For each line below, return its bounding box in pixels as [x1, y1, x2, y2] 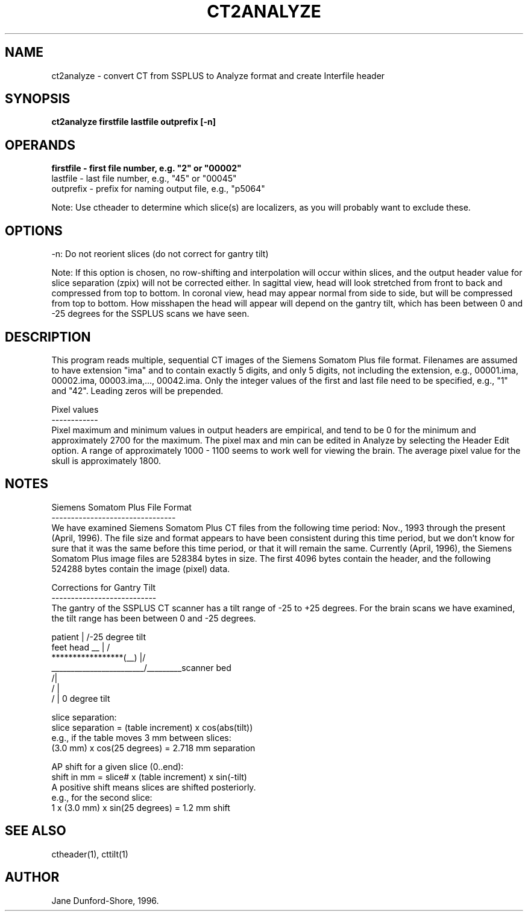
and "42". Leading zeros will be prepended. [51, 385, 224, 396]
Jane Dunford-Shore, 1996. [51, 895, 159, 906]
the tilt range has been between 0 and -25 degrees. [51, 612, 256, 623]
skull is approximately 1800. [51, 455, 162, 466]
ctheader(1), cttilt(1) [51, 848, 128, 859]
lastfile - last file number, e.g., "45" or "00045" [51, 173, 237, 184]
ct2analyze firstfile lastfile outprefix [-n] [51, 116, 216, 127]
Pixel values [51, 404, 99, 415]
